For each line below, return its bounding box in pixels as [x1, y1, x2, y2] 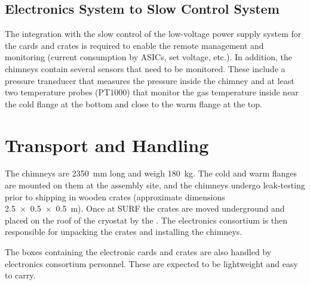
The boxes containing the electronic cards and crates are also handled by [5, 246, 272, 258]
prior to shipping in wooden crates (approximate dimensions [5, 190, 225, 203]
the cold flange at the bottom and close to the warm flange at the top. [5, 97, 262, 110]
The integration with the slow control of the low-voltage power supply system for [5, 27, 302, 40]
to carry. [5, 269, 36, 281]
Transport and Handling [5, 132, 209, 157]
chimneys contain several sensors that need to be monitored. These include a [5, 62, 286, 75]
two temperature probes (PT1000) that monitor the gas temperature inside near [5, 86, 299, 98]
